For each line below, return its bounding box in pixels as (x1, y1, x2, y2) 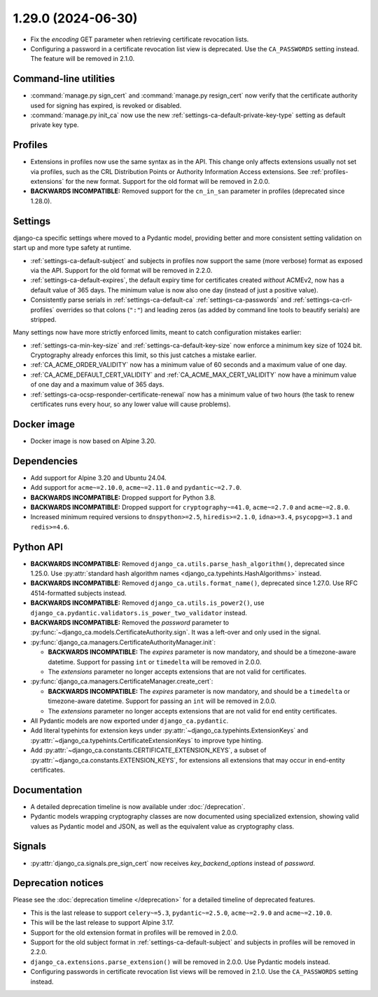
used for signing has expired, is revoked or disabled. (30, 101, 182, 109)
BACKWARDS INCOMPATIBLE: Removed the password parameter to (30, 618, 230, 627)
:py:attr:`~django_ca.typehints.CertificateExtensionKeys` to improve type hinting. (30, 736, 263, 744)
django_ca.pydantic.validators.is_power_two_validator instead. (30, 608, 248, 617)
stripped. (30, 315, 57, 323)
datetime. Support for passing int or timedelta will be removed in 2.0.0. (48, 657, 262, 666)
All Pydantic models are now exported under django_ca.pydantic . (30, 716, 229, 725)
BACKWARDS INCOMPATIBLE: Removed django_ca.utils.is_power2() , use (30, 598, 265, 607)
